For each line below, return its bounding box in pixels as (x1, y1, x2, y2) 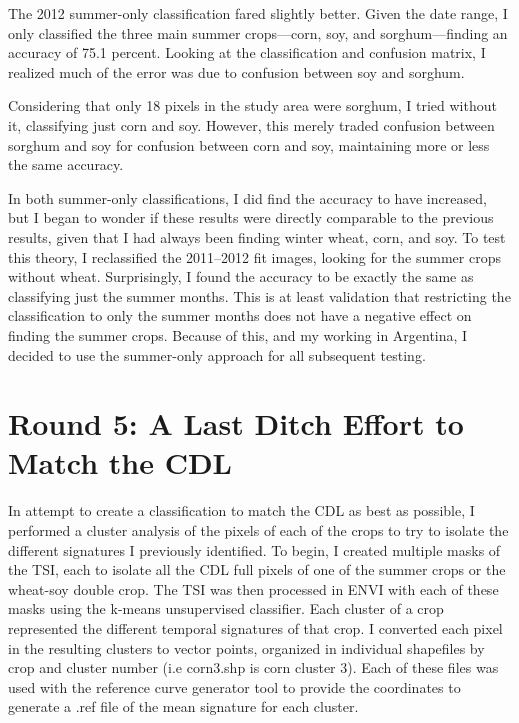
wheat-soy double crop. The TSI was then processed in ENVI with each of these (8, 578, 499, 599)
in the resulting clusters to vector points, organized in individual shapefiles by (8, 637, 485, 658)
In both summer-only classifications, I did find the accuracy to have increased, (8, 187, 487, 208)
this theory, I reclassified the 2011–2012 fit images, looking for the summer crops (8, 246, 501, 267)
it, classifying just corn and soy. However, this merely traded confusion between (8, 114, 495, 135)
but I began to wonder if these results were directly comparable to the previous (8, 207, 494, 228)
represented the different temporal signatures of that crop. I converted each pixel (8, 617, 503, 638)
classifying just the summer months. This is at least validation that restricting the (8, 285, 511, 306)
